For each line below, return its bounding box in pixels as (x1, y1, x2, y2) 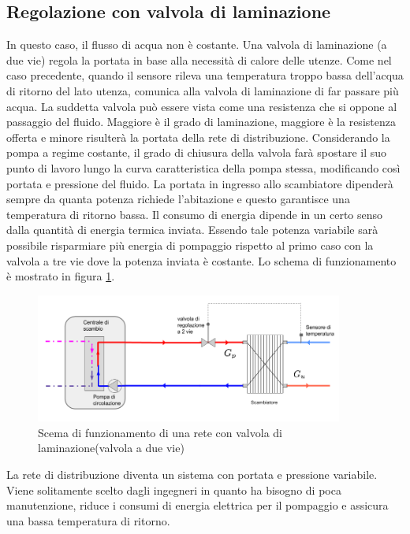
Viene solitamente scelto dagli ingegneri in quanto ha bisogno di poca (6, 481, 341, 498)
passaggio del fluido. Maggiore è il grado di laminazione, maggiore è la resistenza (6, 113, 396, 130)
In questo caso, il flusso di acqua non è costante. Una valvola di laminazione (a (6, 36, 387, 53)
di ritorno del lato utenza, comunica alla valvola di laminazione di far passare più (6, 82, 399, 98)
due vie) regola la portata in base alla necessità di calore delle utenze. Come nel (6, 51, 392, 68)
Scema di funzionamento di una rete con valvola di (38, 424, 282, 440)
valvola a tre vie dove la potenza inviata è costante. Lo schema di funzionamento (6, 252, 397, 269)
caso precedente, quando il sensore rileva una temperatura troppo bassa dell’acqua (6, 67, 404, 83)
